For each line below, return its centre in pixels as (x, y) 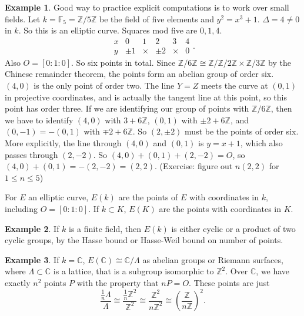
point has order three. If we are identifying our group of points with (127, 108)
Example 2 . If (32, 228)
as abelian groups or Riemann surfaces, (213, 259)
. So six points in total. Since (123, 62)
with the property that (118, 282)
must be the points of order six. (242, 131)
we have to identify (39, 120)
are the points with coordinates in (220, 208)
